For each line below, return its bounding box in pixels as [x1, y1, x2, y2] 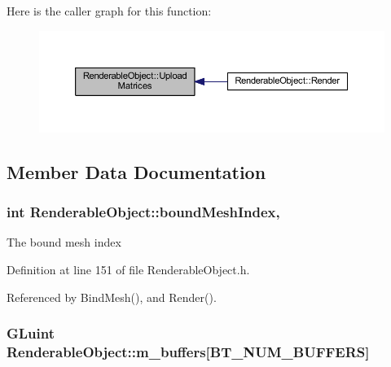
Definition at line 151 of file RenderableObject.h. [7, 260, 250, 277]
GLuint [7, 323, 55, 343]
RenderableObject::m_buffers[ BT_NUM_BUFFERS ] [7, 341, 370, 361]
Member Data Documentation [7, 159, 266, 184]
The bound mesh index [7, 234, 121, 251]
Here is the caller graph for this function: [7, 2, 212, 19]
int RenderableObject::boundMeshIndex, [7, 202, 280, 222]
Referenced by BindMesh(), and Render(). [7, 288, 217, 305]
